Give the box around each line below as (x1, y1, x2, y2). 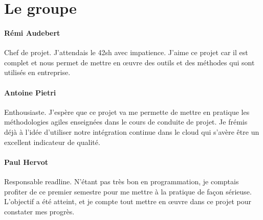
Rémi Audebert (4, 27, 60, 38)
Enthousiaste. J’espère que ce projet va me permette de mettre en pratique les (4, 106, 250, 117)
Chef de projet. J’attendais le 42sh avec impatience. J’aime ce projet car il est (4, 47, 248, 58)
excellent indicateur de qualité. (4, 136, 100, 147)
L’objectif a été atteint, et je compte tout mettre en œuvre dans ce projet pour (4, 196, 252, 207)
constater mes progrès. (4, 206, 75, 216)
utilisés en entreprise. (4, 67, 71, 78)
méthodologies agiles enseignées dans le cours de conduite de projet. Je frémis (4, 116, 248, 127)
